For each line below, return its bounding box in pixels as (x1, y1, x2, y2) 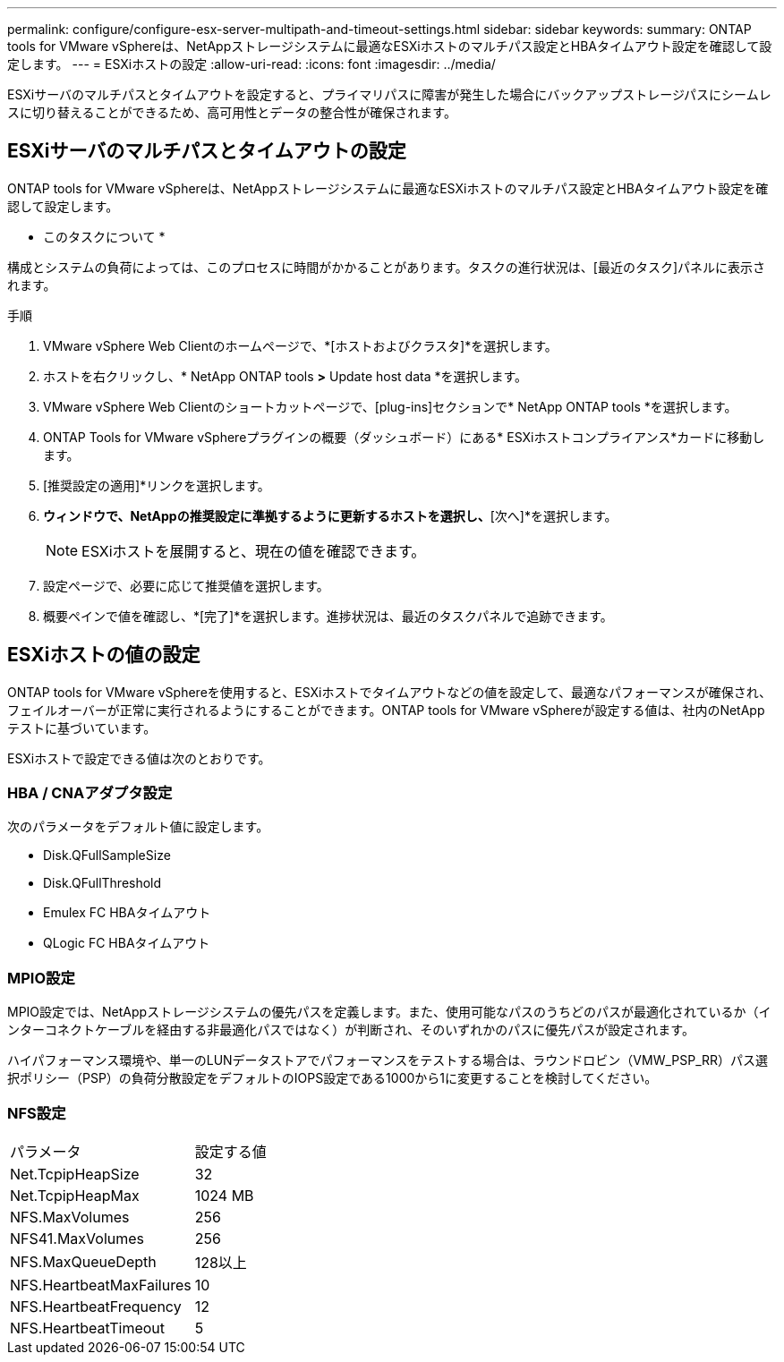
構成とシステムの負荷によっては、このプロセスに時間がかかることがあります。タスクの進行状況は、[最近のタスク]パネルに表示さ (7, 259, 765, 275)
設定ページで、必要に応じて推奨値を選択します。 (43, 577, 329, 593)
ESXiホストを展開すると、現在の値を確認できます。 (81, 541, 426, 560)
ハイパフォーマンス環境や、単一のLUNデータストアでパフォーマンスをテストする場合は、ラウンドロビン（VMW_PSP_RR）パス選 (7, 1052, 769, 1068)
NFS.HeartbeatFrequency (10, 1297, 182, 1315)
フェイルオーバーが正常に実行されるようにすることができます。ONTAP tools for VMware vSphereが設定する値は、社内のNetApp (7, 702, 765, 718)
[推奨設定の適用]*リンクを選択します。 (43, 477, 270, 493)
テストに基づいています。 (7, 719, 157, 736)
